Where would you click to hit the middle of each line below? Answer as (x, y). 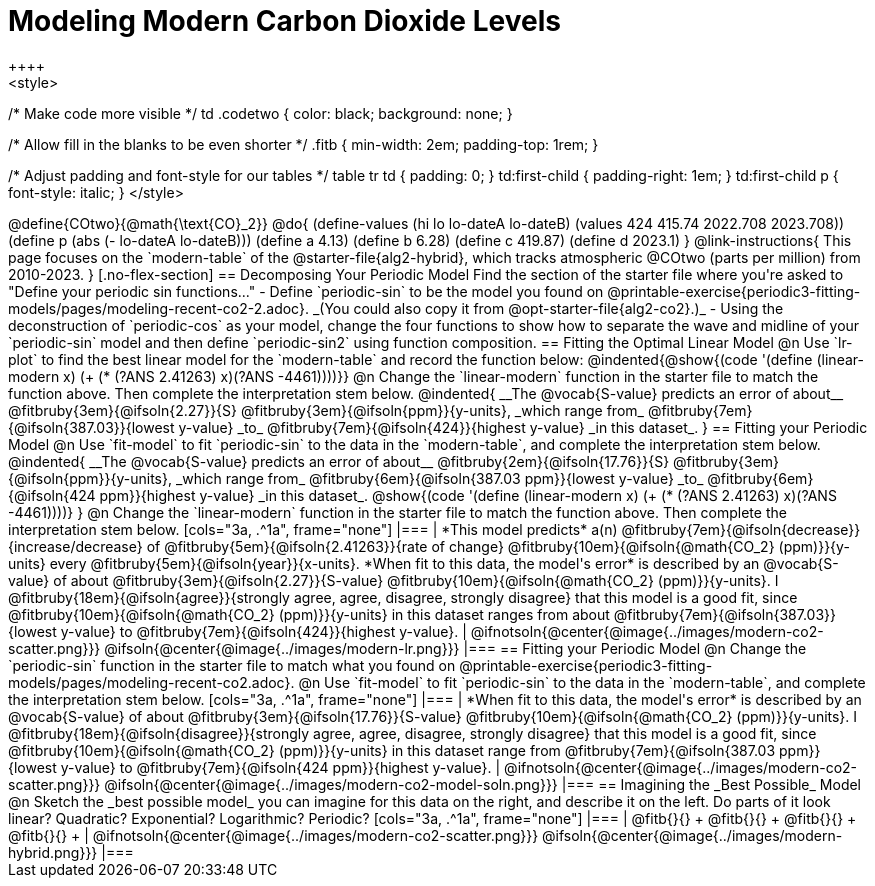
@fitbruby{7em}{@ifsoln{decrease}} (741, 529)
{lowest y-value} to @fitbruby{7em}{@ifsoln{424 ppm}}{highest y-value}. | (254, 767)
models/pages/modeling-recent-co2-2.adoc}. (158, 308)
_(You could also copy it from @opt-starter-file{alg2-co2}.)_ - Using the (548, 308)
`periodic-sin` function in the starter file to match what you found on (232, 665)
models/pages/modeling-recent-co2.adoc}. (151, 682)
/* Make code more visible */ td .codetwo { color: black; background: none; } (260, 113)
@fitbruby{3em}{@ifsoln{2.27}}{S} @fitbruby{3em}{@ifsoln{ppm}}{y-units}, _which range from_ (326, 410)
